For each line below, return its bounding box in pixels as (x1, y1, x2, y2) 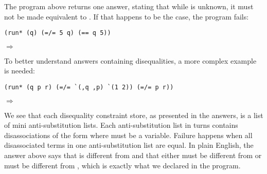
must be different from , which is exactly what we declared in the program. (4, 160, 241, 170)
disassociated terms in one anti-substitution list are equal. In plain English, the (4, 140, 254, 150)
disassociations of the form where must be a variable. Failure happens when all (4, 129, 253, 140)
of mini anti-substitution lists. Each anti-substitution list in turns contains (4, 120, 238, 130)
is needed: (4, 65, 35, 76)
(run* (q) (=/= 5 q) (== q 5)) (4, 29, 111, 37)
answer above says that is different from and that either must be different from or (4, 150, 262, 161)
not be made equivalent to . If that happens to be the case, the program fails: (4, 11, 249, 22)
